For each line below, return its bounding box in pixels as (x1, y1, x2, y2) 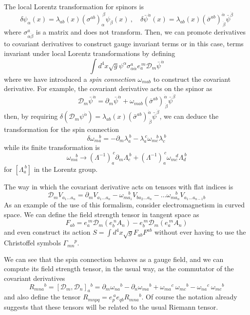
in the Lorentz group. (34, 164, 98, 174)
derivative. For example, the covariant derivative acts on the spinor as (4, 83, 212, 93)
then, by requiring (4, 111, 58, 121)
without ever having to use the (154, 227, 246, 237)
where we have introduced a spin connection (4, 74, 135, 84)
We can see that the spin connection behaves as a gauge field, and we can (4, 254, 224, 264)
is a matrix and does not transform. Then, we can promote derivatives (36, 26, 246, 37)
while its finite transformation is (4, 142, 100, 152)
